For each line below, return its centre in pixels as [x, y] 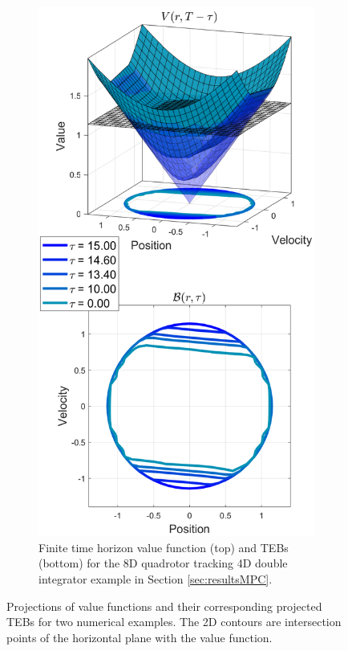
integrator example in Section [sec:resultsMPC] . [156, 579]
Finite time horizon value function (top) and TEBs [164, 547]
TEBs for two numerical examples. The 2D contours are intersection [174, 622]
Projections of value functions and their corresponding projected [164, 606]
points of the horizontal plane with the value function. [140, 637]
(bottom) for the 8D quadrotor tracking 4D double [163, 563]
